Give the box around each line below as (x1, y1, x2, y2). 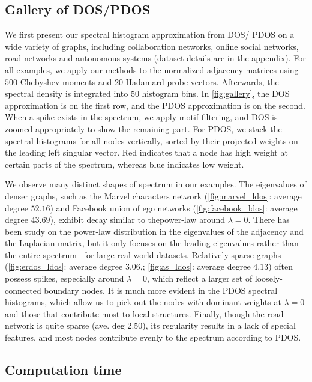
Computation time (5, 360, 122, 379)
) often (268, 260, 293, 273)
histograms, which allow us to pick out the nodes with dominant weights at (5, 296, 281, 308)
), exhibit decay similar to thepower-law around (50, 213, 225, 226)
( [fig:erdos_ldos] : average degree (5, 260, 123, 273)
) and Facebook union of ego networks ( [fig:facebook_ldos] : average (50, 201, 298, 214)
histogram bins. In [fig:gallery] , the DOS (142, 87, 290, 100)
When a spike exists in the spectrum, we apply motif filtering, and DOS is (5, 111, 278, 123)
